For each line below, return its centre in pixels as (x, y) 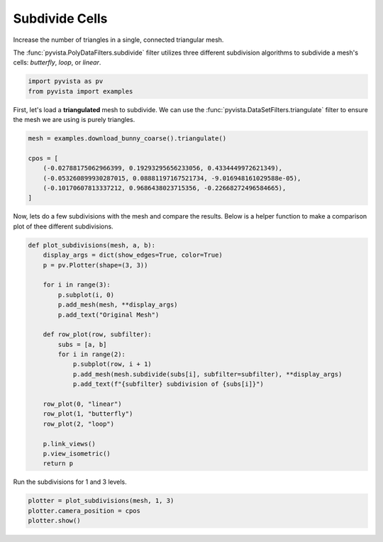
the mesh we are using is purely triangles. (74, 120)
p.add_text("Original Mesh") (109, 315)
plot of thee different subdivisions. (63, 226)
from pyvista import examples (81, 91)
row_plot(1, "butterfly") (88, 414)
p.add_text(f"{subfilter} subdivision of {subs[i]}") (168, 384)
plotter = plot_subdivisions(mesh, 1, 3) (101, 501)
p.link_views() (69, 444)
